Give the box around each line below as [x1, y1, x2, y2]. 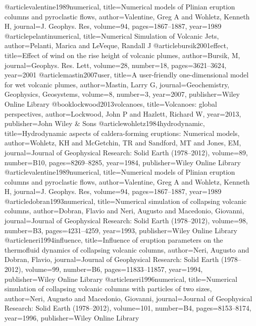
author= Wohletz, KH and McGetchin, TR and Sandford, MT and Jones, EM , [4, 137, 241, 148]
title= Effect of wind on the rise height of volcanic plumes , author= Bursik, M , [4, 50, 240, 60]
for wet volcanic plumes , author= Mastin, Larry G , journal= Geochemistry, [4, 79, 230, 89]
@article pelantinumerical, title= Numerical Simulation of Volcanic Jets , [4, 30, 219, 41]
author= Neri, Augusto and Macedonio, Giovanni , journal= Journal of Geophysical [4, 293, 253, 303]
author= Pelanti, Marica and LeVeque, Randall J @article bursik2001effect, [4, 40, 228, 51]
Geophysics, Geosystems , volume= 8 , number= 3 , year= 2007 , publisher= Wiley [4, 89, 240, 99]
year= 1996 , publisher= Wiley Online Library [4, 313, 139, 323]
